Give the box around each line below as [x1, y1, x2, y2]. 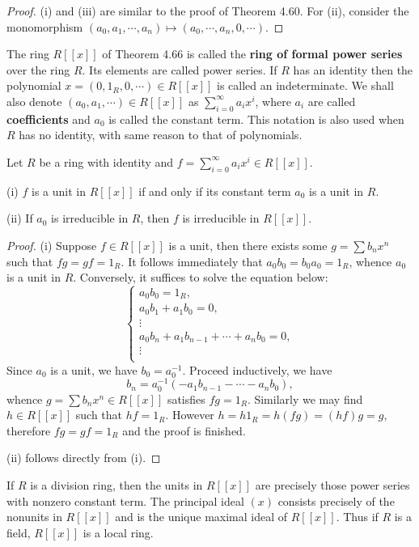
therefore [6, 422, 51, 439]
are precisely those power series [255, 476, 410, 493]
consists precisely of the [277, 492, 395, 509]
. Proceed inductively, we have [182, 361, 332, 378]
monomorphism [6, 18, 83, 35]
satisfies [167, 390, 205, 407]
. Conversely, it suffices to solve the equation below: [73, 269, 328, 286]
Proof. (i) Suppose [6, 236, 97, 253]
